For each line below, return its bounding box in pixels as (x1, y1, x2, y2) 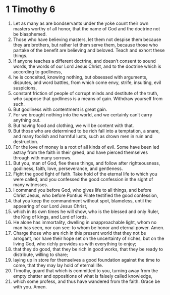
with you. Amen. (13, 283, 47, 289)
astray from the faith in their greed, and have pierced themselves (13, 149, 148, 155)
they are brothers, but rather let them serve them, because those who (13, 41, 158, 48)
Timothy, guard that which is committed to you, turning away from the (13, 267, 158, 274)
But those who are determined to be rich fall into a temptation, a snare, (13, 128, 160, 134)
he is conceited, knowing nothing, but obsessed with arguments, (13, 74, 148, 80)
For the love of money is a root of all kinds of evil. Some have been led (13, 144, 159, 150)
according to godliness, (13, 68, 63, 74)
